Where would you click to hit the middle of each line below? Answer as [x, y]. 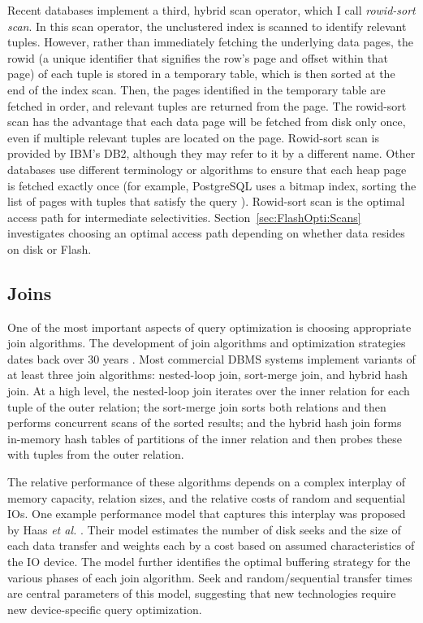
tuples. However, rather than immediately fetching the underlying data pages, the [211, 42]
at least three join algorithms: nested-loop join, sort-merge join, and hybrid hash [207, 375]
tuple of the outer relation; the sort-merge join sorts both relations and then [197, 406]
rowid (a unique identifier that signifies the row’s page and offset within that [198, 57]
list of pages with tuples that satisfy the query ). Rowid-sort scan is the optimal [206, 201]
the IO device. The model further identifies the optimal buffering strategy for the [209, 562]
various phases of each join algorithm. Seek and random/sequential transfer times [210, 577]
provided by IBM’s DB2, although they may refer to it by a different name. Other [211, 153]
